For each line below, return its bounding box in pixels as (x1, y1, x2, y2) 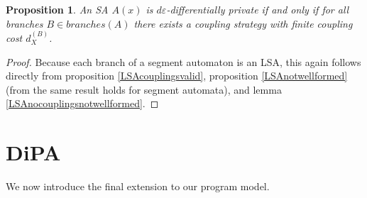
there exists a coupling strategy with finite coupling (133, 16, 353, 31)
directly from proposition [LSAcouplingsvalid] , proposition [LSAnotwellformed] (6, 68, 348, 83)
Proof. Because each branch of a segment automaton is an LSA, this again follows (6, 54, 361, 69)
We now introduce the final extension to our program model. (6, 179, 270, 194)
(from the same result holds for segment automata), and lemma (6, 82, 282, 97)
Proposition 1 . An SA (6, 2, 109, 16)
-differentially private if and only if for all (166, 2, 349, 16)
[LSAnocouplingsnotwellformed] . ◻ (6, 96, 159, 111)
